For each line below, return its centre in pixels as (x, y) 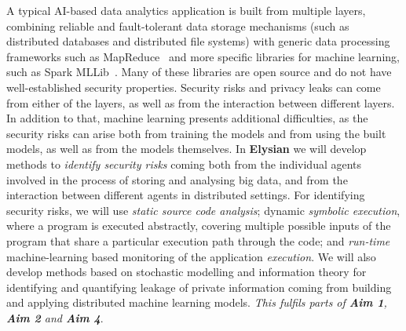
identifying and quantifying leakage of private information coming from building (199, 287)
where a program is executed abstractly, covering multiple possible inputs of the (199, 226)
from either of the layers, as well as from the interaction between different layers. (201, 102)
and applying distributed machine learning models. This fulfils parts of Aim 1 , (197, 302)
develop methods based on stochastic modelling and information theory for (187, 272)
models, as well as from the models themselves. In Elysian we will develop (187, 149)
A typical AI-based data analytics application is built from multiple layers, (186, 10)
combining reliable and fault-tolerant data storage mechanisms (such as (178, 25)
